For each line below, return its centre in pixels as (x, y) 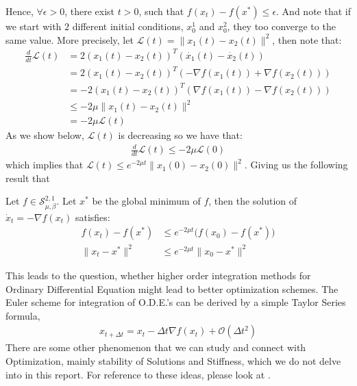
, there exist (89, 11)
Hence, (20, 11)
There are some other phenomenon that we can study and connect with (156, 347)
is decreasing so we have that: (180, 135)
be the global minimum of (146, 201)
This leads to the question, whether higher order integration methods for (158, 275)
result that (28, 178)
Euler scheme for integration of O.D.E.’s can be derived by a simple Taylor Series (176, 302)
